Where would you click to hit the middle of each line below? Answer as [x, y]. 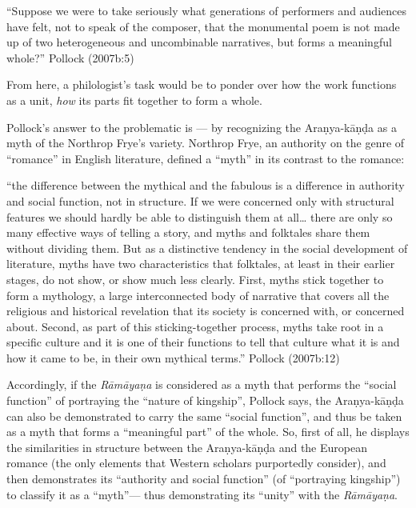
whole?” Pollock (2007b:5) [70, 57]
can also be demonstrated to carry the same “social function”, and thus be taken [204, 416]
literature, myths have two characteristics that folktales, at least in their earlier [201, 264]
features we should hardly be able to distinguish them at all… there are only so [200, 216]
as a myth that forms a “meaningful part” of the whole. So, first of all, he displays [208, 432]
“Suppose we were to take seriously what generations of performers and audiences [206, 10]
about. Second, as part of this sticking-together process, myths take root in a [195, 326]
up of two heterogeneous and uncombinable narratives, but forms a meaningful [199, 42]
